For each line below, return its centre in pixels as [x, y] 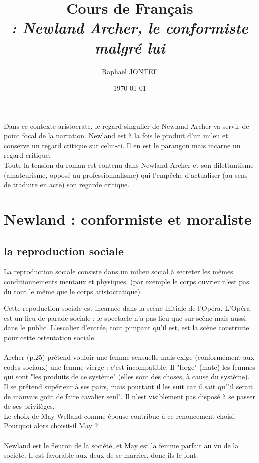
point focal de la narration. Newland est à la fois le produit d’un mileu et [116, 136]
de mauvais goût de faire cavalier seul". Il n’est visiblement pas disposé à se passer [130, 396]
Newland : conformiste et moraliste [128, 219]
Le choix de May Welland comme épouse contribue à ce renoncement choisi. [120, 415]
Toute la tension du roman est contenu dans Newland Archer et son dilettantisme [129, 165]
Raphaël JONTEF [129, 71]
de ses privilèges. [29, 406]
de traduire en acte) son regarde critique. [67, 185]
